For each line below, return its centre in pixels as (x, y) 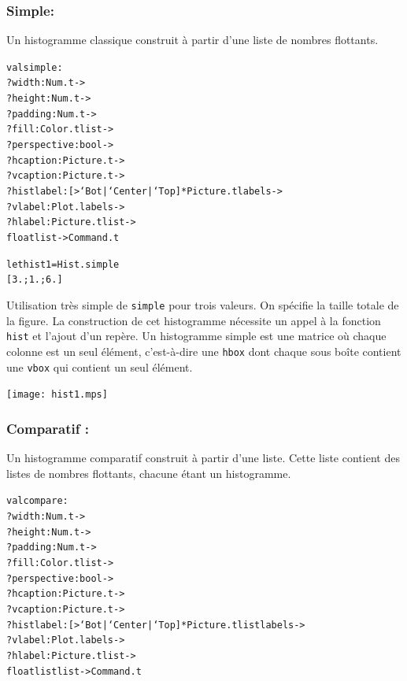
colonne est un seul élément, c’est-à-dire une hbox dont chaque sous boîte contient (204, 351)
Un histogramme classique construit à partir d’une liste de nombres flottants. (192, 40)
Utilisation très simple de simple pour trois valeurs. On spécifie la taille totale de (203, 305)
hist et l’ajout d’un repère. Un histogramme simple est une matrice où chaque (196, 336)
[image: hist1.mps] (57, 395)
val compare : (37, 501)
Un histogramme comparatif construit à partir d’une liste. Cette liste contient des (203, 458)
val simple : (35, 67)
